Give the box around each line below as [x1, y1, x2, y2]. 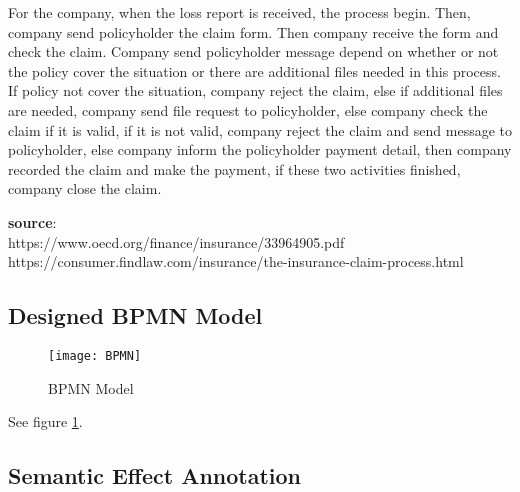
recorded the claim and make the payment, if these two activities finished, [8, 158, 461, 179]
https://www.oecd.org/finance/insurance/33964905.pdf [8, 231, 345, 252]
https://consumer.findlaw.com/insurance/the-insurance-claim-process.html [8, 251, 464, 272]
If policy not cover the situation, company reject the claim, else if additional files [8, 80, 503, 101]
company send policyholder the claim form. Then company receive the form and [8, 21, 499, 42]
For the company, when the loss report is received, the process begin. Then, [8, 2, 471, 22]
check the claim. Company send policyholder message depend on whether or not [8, 41, 499, 62]
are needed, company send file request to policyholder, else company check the [8, 99, 488, 120]
